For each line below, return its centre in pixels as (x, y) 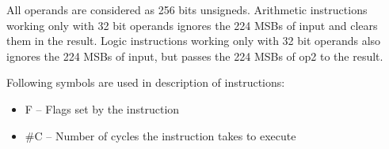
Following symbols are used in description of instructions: (146, 82)
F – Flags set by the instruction (102, 108)
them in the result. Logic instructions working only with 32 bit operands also (194, 41)
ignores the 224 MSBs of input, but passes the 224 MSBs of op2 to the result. (195, 56)
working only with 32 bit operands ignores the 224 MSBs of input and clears (192, 25)
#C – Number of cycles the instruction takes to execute (160, 135)
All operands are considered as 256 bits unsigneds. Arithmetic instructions (187, 9)
